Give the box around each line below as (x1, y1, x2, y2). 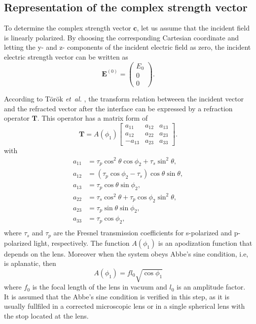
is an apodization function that (158, 237, 253, 248)
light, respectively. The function (34, 237, 130, 248)
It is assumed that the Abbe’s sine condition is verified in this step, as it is (4, 291, 229, 301)
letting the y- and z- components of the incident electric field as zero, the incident (4, 42, 251, 52)
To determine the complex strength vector (4, 23, 131, 33)
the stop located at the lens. (4, 311, 89, 321)
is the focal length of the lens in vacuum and (32, 282, 167, 292)
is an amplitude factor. (177, 282, 246, 292)
